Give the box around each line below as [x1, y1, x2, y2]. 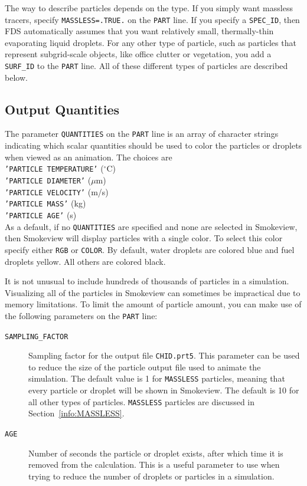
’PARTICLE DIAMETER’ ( [5, 173, 92, 186]
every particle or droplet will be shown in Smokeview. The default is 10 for [28, 384, 299, 396]
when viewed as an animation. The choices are [5, 150, 172, 163]
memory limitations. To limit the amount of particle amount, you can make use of [5, 298, 302, 310]
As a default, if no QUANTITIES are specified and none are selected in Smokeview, [5, 220, 298, 232]
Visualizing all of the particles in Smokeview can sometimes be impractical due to [5, 286, 301, 298]
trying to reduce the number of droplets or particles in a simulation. [28, 469, 275, 482]
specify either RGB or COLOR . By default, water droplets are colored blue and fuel [5, 243, 295, 255]
